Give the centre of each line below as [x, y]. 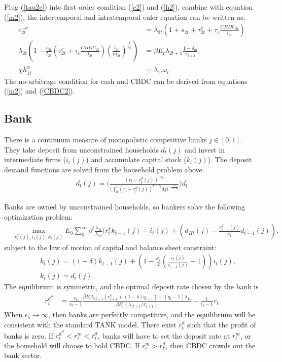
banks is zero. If [29, 335]
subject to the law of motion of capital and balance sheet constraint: [110, 247]
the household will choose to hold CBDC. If [72, 345]
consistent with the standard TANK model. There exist [90, 324]
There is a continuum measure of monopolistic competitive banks [105, 139]
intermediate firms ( [35, 159]
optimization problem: [39, 216]
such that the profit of [222, 324]
